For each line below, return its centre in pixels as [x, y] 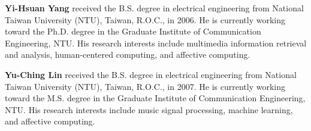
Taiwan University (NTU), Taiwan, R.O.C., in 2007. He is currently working [145, 86]
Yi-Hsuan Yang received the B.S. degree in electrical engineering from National [154, 8]
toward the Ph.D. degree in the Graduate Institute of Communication [133, 31]
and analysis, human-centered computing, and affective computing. [128, 54]
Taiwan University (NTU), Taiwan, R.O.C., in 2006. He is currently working [145, 19]
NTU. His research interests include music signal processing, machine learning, [149, 109]
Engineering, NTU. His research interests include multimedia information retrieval [156, 43]
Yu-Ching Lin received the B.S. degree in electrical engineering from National [151, 74]
